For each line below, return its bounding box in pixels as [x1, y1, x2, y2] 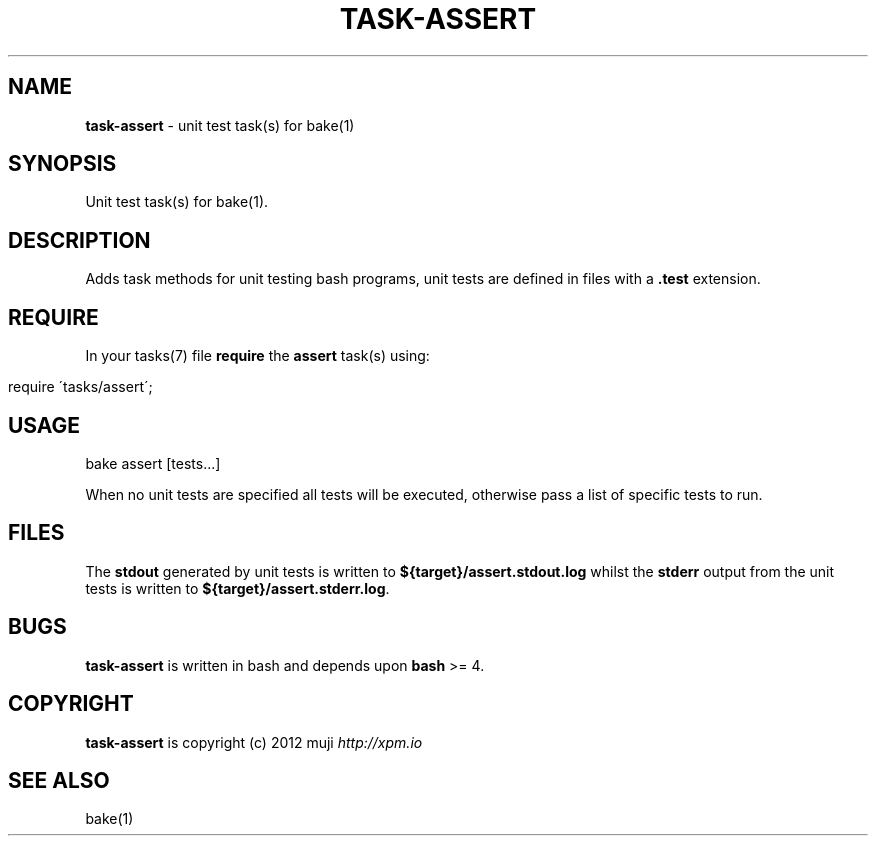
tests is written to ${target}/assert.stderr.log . [85, 579, 390, 597]
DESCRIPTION [8, 227, 151, 253]
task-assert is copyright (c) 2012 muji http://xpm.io [85, 733, 423, 751]
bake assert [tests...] [85, 454, 221, 472]
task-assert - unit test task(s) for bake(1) [85, 116, 355, 134]
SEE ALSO [8, 767, 110, 793]
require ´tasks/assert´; [8, 378, 153, 396]
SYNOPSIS [8, 151, 117, 177]
